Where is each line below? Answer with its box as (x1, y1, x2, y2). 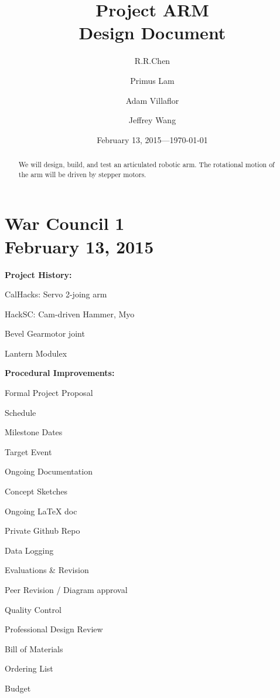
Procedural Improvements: (5, 367, 115, 379)
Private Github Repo (5, 524, 80, 537)
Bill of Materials (5, 642, 63, 655)
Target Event (5, 445, 52, 458)
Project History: (5, 268, 72, 280)
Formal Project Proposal (5, 387, 93, 399)
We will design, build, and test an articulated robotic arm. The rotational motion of (18, 160, 275, 170)
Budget (5, 682, 31, 694)
